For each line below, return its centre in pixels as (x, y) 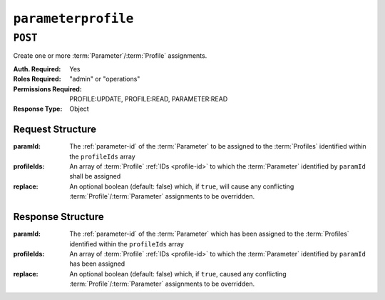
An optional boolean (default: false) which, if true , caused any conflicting (178, 274)
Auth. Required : (37, 69)
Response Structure (58, 217)
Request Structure (55, 130)
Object (79, 109)
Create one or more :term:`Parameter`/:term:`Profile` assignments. (110, 56)
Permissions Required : (47, 89)
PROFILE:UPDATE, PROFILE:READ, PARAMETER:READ (149, 99)
